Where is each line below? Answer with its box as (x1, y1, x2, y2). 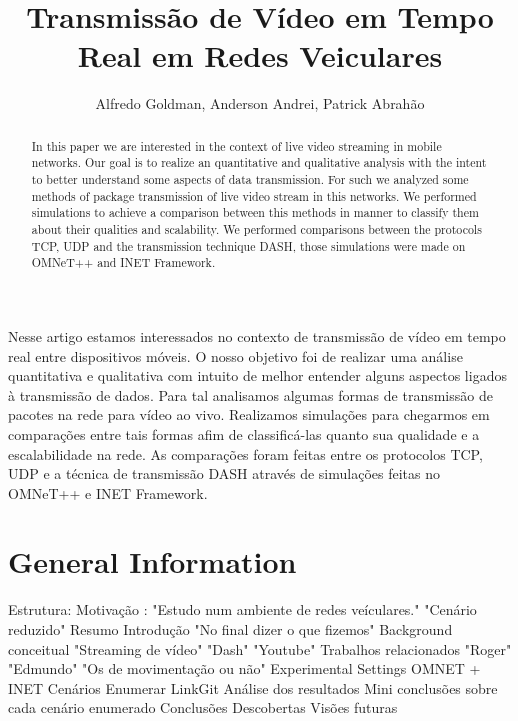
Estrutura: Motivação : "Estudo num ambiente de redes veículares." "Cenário (8, 599, 477, 620)
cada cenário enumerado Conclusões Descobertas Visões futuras (8, 697, 398, 718)
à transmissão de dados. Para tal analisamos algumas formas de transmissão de (8, 384, 493, 405)
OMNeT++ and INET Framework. (31, 254, 216, 271)
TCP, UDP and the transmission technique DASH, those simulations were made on (31, 237, 466, 254)
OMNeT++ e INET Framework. (8, 482, 208, 503)
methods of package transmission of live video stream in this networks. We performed (31, 187, 477, 204)
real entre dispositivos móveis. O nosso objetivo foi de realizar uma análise (8, 345, 463, 366)
